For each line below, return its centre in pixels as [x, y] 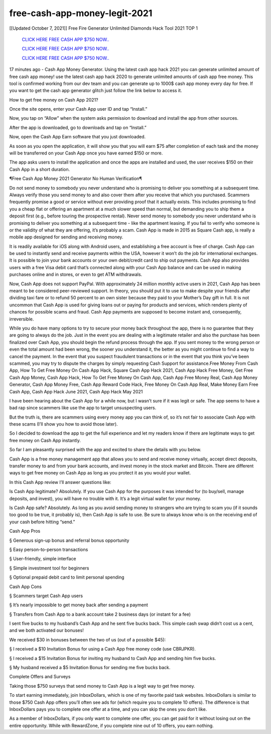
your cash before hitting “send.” [42, 522]
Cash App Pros [25, 531]
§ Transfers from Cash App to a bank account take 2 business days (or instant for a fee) [100, 614]
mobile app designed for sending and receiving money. [66, 237]
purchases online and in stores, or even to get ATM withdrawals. [76, 275]
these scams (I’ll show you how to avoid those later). [63, 424]
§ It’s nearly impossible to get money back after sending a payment [79, 605]
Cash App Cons [26, 587]
